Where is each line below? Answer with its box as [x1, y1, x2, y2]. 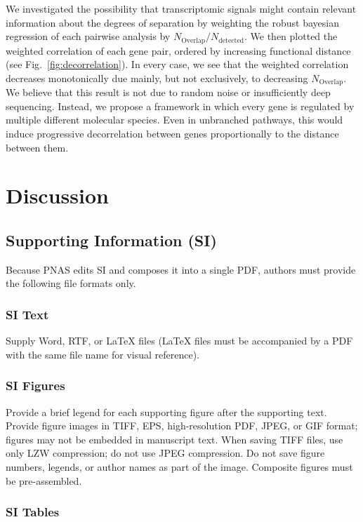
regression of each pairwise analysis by [6, 29, 171, 43]
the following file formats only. [6, 276, 136, 290]
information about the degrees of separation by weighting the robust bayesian [6, 15, 339, 29]
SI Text [6, 305, 49, 323]
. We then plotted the [244, 29, 338, 43]
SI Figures [6, 377, 65, 394]
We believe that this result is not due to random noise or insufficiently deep [6, 85, 331, 100]
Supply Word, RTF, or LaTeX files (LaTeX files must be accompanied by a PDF [6, 333, 353, 348]
